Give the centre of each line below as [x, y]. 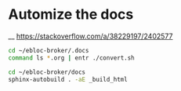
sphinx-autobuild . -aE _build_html [68, 79]
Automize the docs [71, 15]
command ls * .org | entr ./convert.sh [71, 58]
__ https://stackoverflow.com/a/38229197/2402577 [90, 36]
